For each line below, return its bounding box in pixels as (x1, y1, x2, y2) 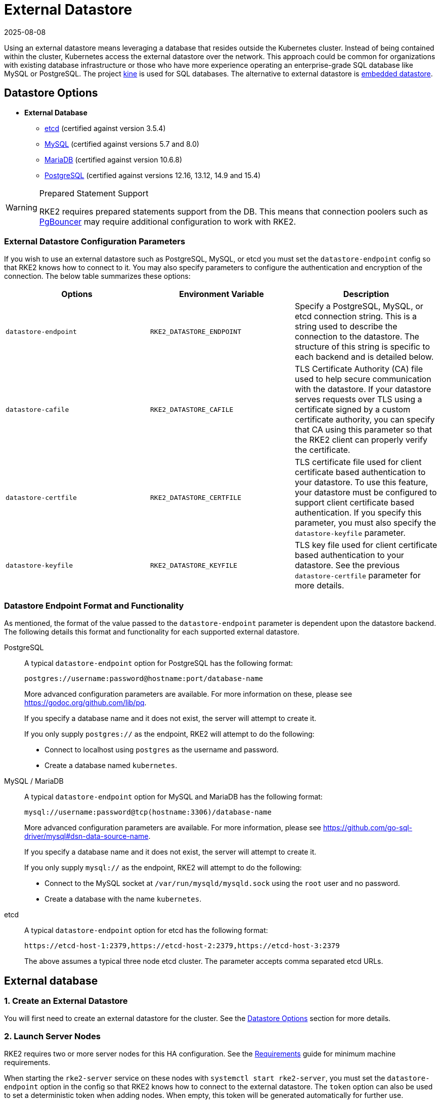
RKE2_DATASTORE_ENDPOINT (150, 327, 241, 335)
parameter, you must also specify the (294, 518, 436, 528)
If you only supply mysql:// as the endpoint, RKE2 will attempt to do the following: (24, 863, 302, 872)
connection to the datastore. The (294, 331, 419, 342)
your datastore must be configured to (294, 487, 437, 498)
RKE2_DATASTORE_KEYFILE (150, 561, 238, 569)
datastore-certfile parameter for (294, 570, 421, 581)
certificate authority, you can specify (294, 414, 435, 425)
